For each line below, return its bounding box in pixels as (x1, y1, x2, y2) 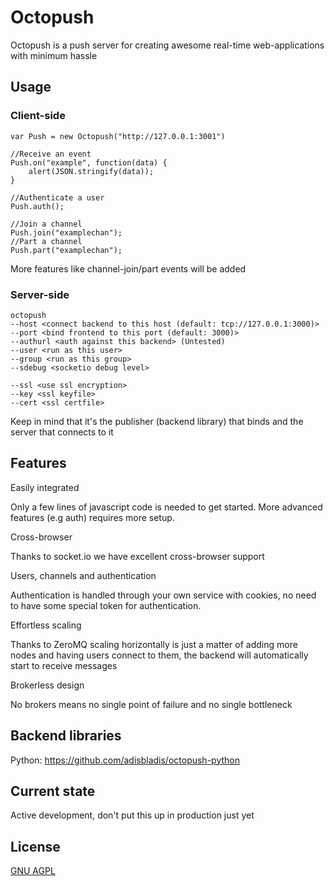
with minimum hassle (10, 49, 98, 61)
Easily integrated (10, 481, 80, 493)
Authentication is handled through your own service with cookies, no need (10, 589, 317, 601)
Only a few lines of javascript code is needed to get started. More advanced (10, 501, 323, 513)
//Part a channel (10, 236, 83, 246)
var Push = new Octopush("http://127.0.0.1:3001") (10, 131, 226, 141)
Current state (10, 782, 96, 800)
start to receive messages (10, 659, 118, 671)
